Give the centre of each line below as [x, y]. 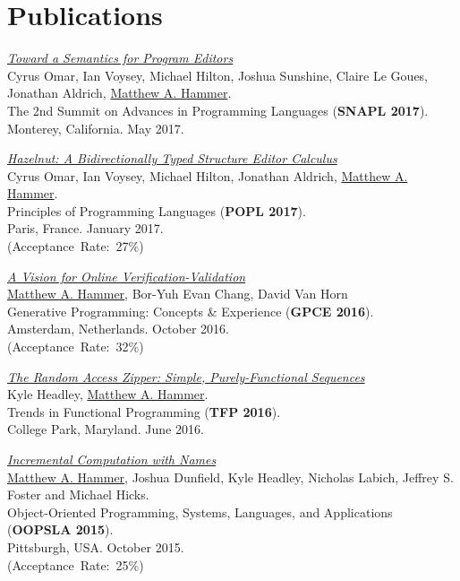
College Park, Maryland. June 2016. [106, 429]
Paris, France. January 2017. [85, 228]
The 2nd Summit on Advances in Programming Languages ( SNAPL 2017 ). [218, 110]
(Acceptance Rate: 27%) [76, 246]
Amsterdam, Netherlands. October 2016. [118, 329]
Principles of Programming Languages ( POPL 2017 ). [157, 210]
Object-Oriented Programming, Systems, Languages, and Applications [200, 512]
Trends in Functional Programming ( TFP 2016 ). [144, 411]
